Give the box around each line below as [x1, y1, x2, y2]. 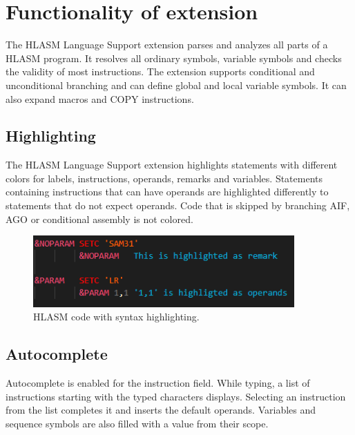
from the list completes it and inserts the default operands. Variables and [6, 403, 316, 417]
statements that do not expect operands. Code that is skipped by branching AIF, [6, 198, 350, 213]
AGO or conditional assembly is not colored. [6, 211, 193, 226]
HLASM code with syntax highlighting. [33, 309, 200, 324]
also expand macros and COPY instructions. [6, 91, 194, 106]
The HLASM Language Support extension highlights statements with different [6, 157, 338, 172]
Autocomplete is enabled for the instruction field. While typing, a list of [6, 376, 310, 390]
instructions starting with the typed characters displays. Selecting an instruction [6, 389, 346, 403]
